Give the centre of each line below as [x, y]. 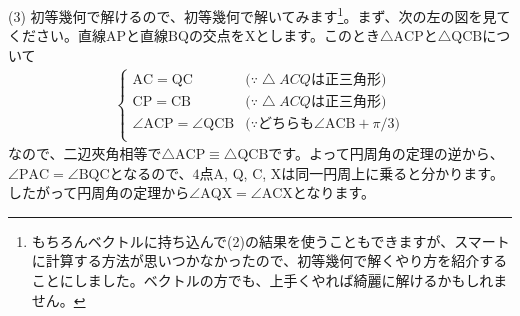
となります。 [333, 192]
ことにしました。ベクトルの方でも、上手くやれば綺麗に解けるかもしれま [269, 280]
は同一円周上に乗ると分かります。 [392, 172]
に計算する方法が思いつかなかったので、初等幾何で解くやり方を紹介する [269, 260]
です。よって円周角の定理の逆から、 [386, 153]
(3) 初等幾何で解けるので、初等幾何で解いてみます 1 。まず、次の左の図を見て [259, 14]
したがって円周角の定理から [99, 192]
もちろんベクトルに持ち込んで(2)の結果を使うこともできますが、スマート [270, 240]
